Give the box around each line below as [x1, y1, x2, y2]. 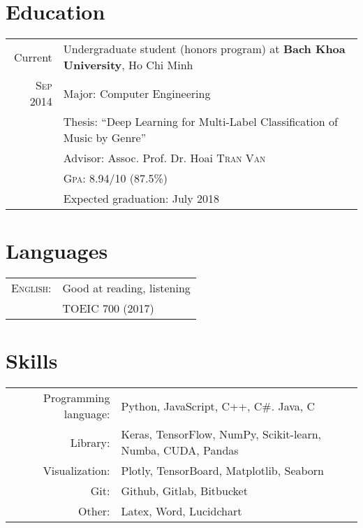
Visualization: [43, 462, 110, 479]
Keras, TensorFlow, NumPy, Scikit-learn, [121, 426, 322, 443]
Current [14, 48, 52, 65]
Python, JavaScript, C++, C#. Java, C [121, 397, 316, 414]
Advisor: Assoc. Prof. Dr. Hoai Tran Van [63, 150, 266, 166]
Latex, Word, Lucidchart [121, 503, 242, 520]
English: [11, 280, 52, 297]
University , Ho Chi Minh [63, 57, 193, 73]
